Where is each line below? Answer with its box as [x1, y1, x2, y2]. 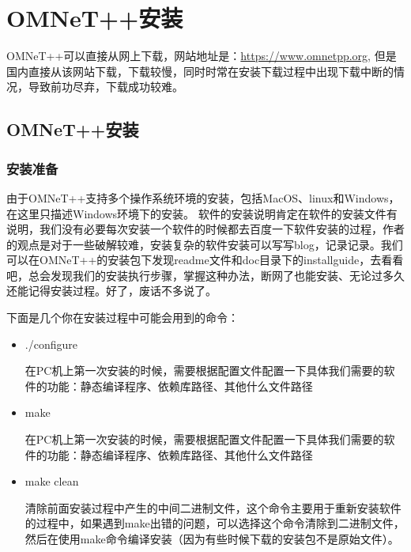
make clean [25, 473, 79, 490]
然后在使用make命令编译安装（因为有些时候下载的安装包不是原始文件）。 [25, 531, 399, 546]
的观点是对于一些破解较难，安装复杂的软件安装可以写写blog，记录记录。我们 [6, 236, 403, 252]
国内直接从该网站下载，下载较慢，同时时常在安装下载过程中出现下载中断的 [6, 62, 394, 79]
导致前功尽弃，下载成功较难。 [28, 78, 183, 95]
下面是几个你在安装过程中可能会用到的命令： [6, 309, 239, 326]
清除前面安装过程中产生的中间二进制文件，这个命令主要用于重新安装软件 [25, 499, 402, 516]
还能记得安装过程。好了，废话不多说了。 [6, 282, 217, 299]
